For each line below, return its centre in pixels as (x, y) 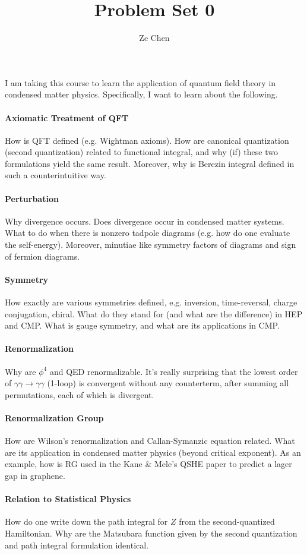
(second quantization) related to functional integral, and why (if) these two (141, 152)
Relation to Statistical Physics (68, 499)
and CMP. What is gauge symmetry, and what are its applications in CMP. (142, 325)
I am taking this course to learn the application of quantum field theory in (140, 82)
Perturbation (32, 198)
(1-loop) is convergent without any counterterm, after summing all (168, 383)
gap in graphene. (35, 475)
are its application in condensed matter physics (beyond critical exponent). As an (153, 452)
